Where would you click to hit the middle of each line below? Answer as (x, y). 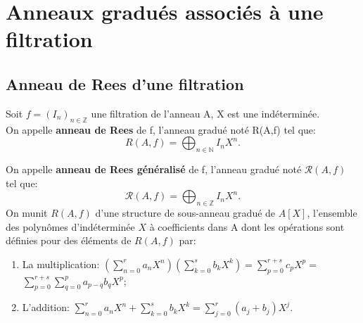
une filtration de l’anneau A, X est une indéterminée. (205, 113)
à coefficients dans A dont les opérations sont (247, 226)
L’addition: (46, 307)
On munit (27, 212)
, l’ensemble (332, 212)
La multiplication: (61, 264)
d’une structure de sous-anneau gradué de (185, 212)
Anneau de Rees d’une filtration (125, 83)
